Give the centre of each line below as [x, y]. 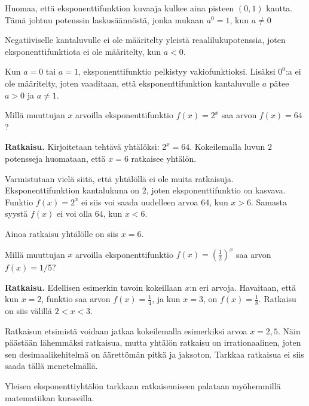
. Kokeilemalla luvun [227, 147]
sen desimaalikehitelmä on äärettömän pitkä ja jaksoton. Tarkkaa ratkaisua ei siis [154, 354]
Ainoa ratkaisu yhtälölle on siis [62, 233]
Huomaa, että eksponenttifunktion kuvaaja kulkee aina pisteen [120, 8]
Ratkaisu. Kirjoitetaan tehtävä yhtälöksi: [82, 147]
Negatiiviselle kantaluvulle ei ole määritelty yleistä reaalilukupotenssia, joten [145, 40]
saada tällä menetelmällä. [51, 366]
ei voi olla [74, 213]
